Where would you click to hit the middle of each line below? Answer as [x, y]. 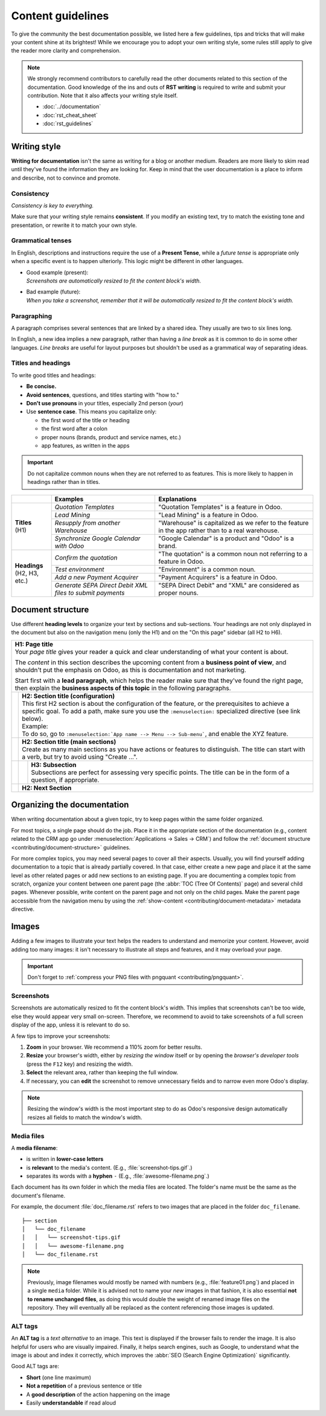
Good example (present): [57, 272]
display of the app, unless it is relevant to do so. [71, 1025]
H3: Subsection [54, 765]
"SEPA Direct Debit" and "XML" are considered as [229, 585]
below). [33, 719]
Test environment [79, 569]
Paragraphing [32, 316]
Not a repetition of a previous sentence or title [84, 1386]
